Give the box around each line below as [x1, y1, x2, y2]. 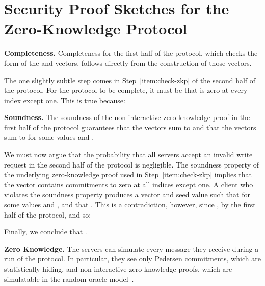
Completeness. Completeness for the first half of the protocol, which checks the [4, 47, 258, 58]
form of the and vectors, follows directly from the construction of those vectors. [4, 57, 252, 68]
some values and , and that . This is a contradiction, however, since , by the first [4, 199, 256, 210]
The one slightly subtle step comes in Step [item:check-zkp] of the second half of [4, 75, 256, 85]
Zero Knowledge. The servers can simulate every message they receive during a [4, 243, 259, 254]
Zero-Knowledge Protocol [4, 18, 188, 39]
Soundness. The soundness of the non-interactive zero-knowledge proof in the [4, 112, 250, 123]
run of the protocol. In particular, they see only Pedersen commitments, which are [4, 253, 261, 264]
